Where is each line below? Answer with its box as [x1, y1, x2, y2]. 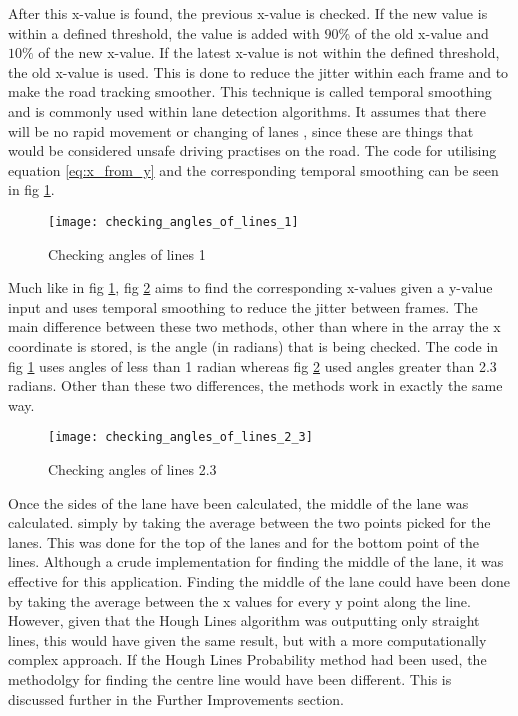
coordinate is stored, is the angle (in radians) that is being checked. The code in [8, 335, 499, 356]
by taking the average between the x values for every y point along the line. [8, 590, 471, 611]
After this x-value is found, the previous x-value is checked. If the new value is [8, 3, 488, 23]
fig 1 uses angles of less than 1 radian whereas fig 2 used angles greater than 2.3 [8, 355, 497, 376]
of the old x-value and [354, 22, 489, 43]
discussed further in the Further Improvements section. [8, 688, 344, 709]
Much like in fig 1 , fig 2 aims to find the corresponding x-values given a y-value [8, 277, 493, 298]
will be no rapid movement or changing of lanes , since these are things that [8, 120, 474, 141]
